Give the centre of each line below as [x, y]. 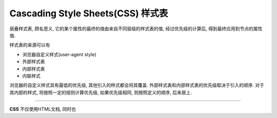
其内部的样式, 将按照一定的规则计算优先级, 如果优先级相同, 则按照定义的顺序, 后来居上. [101, 92]
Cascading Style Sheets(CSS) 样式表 [89, 13]
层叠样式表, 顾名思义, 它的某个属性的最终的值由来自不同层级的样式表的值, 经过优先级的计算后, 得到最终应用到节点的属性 [136, 29]
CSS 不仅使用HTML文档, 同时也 [43, 109]
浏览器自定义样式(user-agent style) [60, 54]
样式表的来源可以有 [30, 45]
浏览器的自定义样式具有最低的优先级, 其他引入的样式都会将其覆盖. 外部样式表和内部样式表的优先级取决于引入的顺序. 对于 [137, 85]
